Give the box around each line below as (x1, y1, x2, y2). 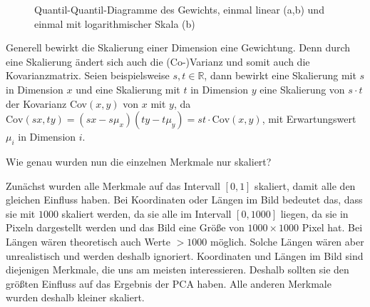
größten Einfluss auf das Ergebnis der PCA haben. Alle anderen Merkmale (6, 276, 332, 291)
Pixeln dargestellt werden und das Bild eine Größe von (6, 220, 245, 235)
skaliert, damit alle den (255, 178, 356, 193)
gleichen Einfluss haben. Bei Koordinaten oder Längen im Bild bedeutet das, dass (6, 192, 363, 207)
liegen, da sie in (280, 206, 349, 221)
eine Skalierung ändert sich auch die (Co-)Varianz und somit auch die (6, 54, 310, 69)
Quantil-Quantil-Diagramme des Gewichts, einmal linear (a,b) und (34, 2, 324, 16)
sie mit (6, 206, 36, 221)
